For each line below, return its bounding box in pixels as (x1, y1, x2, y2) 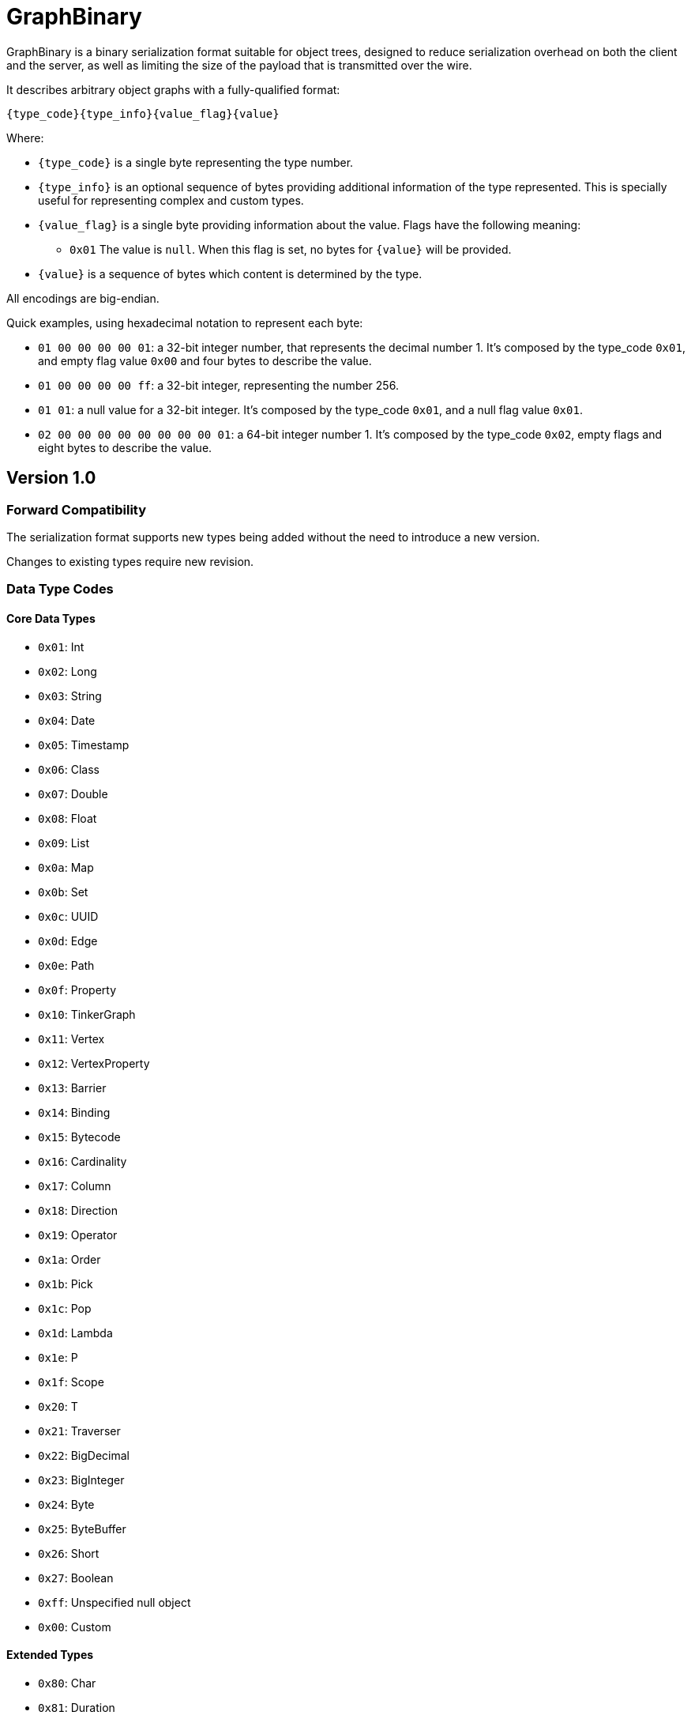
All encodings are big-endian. (6, 291, 160, 305)
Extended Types (6, 1648, 94, 1662)
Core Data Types (6, 611, 96, 625)
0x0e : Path (38, 958, 95, 972)
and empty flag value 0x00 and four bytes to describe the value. (38, 353, 372, 368)
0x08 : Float (38, 811, 97, 825)
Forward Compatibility (6, 501, 147, 518)
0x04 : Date (38, 713, 96, 727)
